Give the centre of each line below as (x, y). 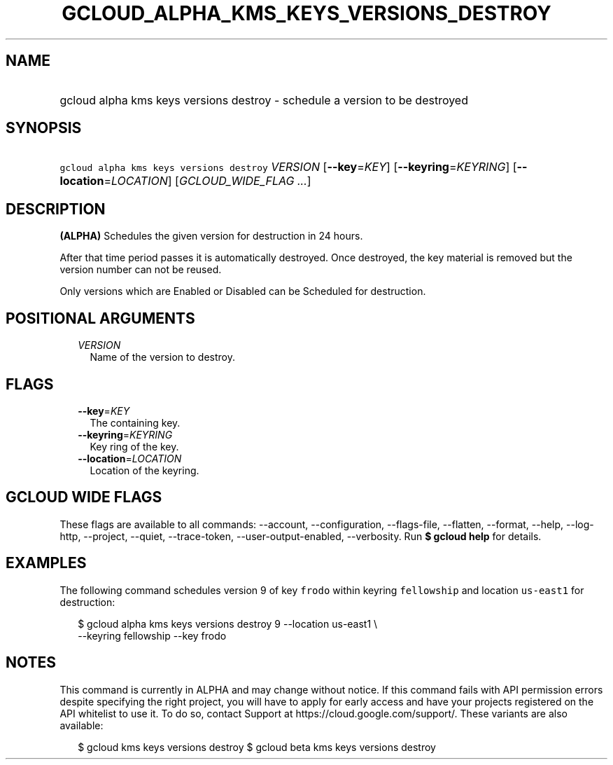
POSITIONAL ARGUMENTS (100, 318)
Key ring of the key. (134, 446)
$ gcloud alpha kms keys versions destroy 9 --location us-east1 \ (228, 623)
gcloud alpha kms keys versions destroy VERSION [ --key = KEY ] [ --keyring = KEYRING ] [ (288, 167)
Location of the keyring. (145, 470)
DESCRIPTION (56, 209)
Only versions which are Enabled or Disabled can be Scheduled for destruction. (243, 291)
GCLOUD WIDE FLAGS (84, 497)
